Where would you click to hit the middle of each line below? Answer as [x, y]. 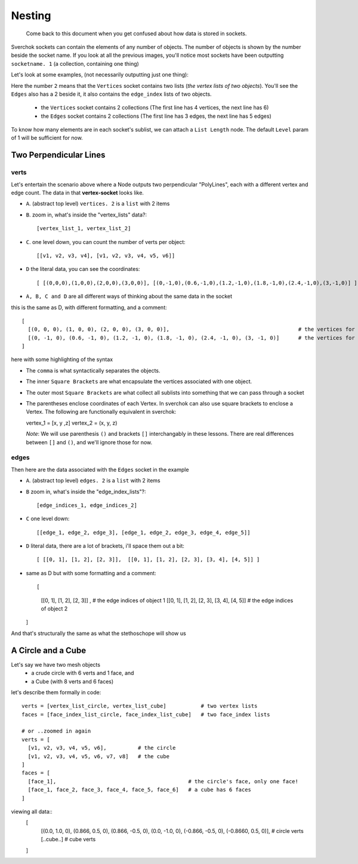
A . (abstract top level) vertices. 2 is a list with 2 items [98, 204]
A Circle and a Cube [49, 650]
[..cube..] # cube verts [68, 839]
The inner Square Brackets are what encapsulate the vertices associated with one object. [139, 381]
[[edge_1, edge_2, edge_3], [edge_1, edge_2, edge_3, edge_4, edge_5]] [143, 532]
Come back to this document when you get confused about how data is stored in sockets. [136, 33]
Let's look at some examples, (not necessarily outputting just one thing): [100, 75]
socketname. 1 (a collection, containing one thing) [75, 63]
